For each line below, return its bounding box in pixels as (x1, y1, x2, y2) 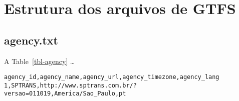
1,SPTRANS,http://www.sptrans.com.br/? (4, 81, 137, 89)
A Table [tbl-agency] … (4, 55, 75, 66)
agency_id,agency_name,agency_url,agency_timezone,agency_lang (4, 73, 219, 81)
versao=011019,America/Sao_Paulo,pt (4, 90, 126, 97)
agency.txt (4, 32, 58, 47)
